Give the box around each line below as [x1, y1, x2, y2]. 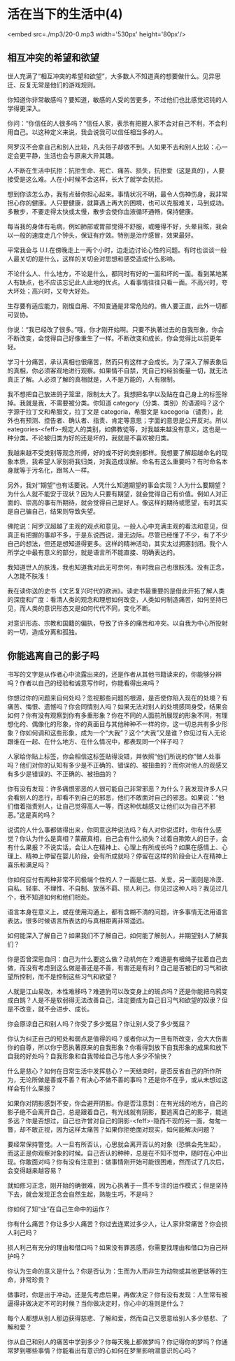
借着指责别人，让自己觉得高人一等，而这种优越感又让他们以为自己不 [13, 802, 210, 810]
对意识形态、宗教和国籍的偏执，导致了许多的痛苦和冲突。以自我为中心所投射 [7, 619, 228, 627]
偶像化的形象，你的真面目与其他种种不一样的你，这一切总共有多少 [31, 719, 222, 728]
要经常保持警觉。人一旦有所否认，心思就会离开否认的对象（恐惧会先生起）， [7, 1140, 225, 1148]
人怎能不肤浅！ [7, 571, 50, 580]
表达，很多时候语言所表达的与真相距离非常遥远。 [7, 916, 148, 925]
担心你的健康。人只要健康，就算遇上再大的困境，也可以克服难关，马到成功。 [7, 199, 228, 207]
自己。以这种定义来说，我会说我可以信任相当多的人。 [13, 127, 166, 136]
